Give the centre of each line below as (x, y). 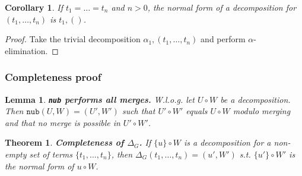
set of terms (51, 154)
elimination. (26, 50)
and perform (223, 39)
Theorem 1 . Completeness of (64, 142)
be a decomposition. (255, 99)
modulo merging (262, 111)
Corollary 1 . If (34, 7)
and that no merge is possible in (63, 122)
